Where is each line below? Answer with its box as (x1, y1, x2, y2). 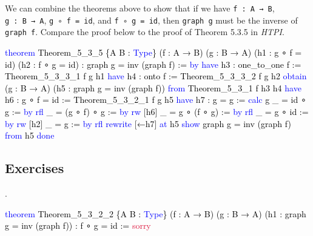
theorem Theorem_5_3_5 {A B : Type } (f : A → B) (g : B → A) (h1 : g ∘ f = (5, 45, 302, 58)
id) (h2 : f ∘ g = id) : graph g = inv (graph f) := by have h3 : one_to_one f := (5, 57, 301, 70)
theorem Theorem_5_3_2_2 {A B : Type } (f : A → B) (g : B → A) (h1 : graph (5, 207, 306, 220)
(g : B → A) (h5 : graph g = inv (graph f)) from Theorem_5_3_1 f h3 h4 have (5, 81, 301, 94)
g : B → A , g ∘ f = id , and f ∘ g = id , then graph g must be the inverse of (5, 13, 298, 26)
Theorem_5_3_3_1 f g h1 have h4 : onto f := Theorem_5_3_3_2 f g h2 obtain (5, 70, 307, 82)
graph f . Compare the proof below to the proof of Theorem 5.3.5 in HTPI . (5, 25, 284, 38)
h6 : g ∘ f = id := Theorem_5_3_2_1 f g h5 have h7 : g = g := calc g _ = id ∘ (5, 93, 306, 106)
